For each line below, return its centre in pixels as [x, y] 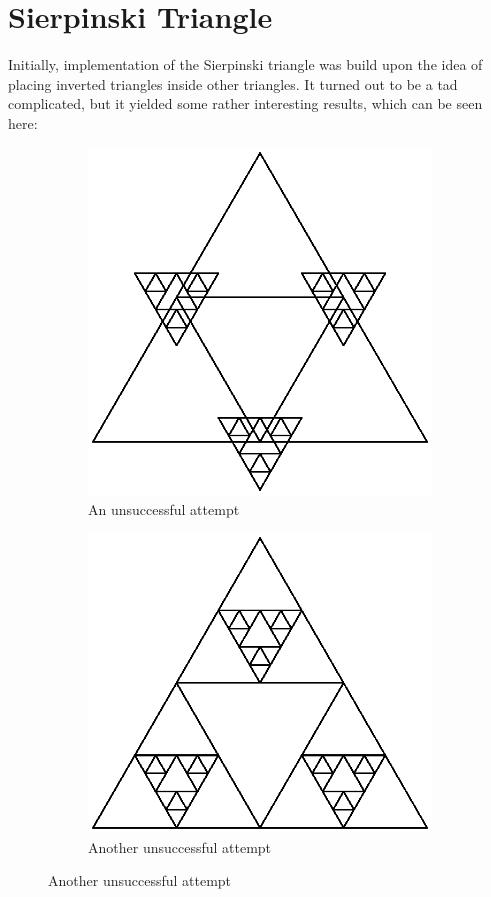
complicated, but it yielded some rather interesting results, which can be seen [245, 103]
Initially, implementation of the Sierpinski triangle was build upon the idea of [245, 64]
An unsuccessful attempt [164, 508]
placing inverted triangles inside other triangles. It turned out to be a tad [233, 83]
